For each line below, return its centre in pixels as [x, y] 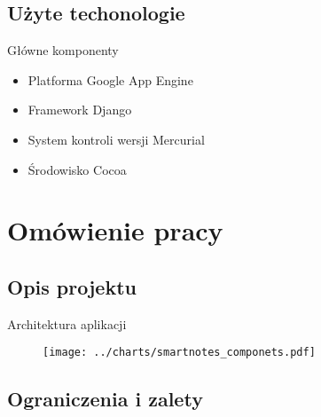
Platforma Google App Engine [110, 79]
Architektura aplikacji [67, 323]
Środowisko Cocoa [77, 169]
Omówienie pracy [115, 230]
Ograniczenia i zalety [105, 399]
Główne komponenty [63, 50]
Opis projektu [72, 286]
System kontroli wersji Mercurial [116, 139]
